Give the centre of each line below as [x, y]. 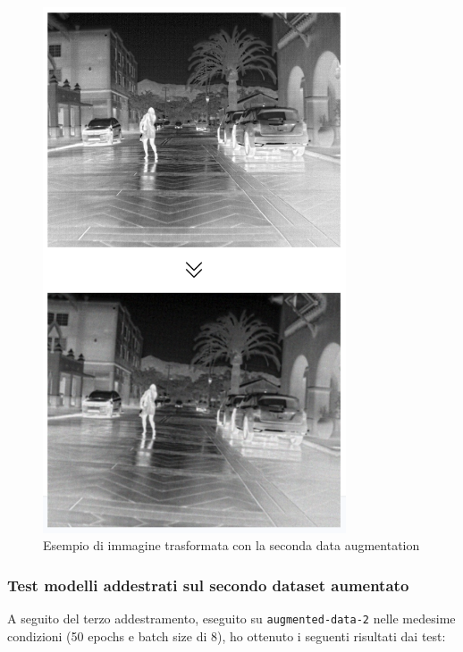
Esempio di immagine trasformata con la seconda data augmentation [231, 545]
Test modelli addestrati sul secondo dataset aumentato [208, 585]
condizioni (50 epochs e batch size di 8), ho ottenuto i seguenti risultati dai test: [227, 635]
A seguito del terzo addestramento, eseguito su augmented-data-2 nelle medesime [231, 619]
